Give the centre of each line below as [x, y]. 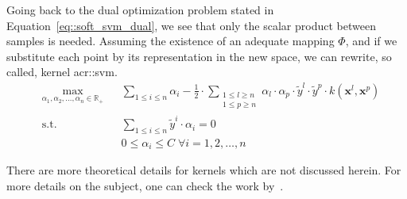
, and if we [371, 41]
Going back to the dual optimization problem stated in [140, 10]
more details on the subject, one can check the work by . [145, 185]
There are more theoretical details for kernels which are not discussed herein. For [204, 170]
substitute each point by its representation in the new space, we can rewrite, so [199, 56]
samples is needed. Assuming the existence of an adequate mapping [171, 41]
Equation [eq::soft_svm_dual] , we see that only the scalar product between [191, 25]
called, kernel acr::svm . [62, 72]
